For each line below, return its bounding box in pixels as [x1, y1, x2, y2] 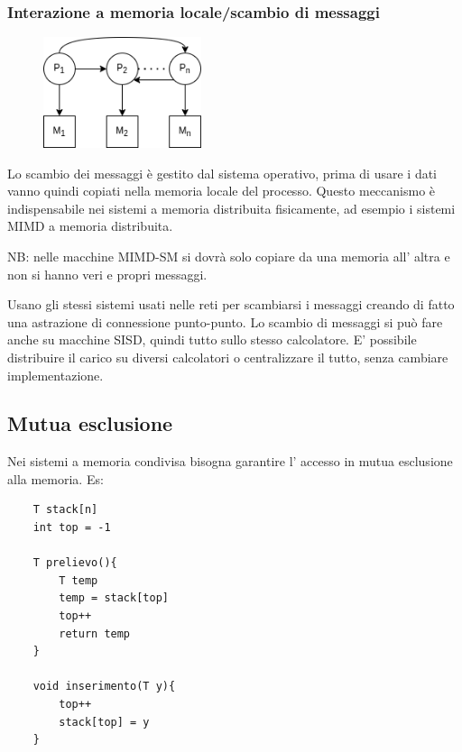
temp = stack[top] [59, 592, 169, 605]
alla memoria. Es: [7, 469, 104, 488]
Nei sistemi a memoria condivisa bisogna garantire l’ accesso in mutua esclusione [7, 452, 453, 471]
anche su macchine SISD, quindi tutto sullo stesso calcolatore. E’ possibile [7, 330, 417, 349]
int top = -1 [32, 521, 111, 535]
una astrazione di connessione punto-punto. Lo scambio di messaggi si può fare [7, 312, 443, 331]
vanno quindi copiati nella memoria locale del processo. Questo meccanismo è [7, 181, 436, 200]
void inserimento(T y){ [32, 680, 176, 693]
